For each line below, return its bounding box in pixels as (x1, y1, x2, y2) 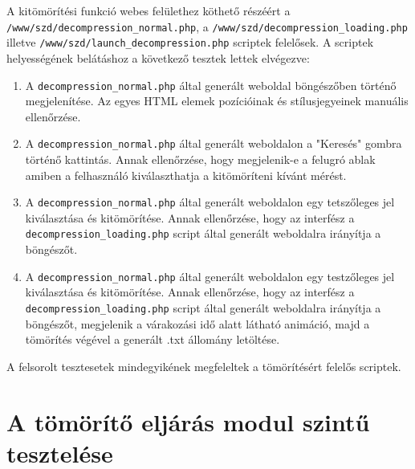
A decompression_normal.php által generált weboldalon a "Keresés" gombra (25, 135, 402, 152)
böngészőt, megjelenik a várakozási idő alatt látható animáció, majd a (25, 315, 370, 332)
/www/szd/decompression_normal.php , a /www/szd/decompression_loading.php (6, 18, 408, 35)
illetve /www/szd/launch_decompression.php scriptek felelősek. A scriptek (6, 34, 374, 51)
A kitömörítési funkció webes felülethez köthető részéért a (6, 2, 291, 18)
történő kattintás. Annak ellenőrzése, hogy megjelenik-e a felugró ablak (25, 151, 376, 167)
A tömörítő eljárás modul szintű (6, 405, 370, 438)
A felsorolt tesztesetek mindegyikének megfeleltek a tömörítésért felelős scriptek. (6, 357, 401, 374)
